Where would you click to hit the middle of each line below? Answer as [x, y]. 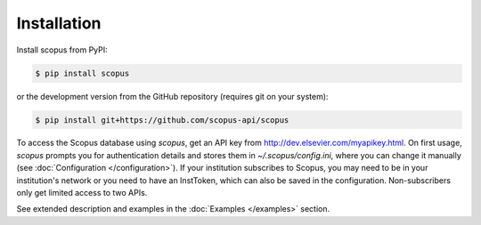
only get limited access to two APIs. [82, 193]
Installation [59, 23]
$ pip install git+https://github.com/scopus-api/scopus [162, 120]
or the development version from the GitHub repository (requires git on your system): [172, 96]
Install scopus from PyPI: [62, 50]
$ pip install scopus [82, 73]
